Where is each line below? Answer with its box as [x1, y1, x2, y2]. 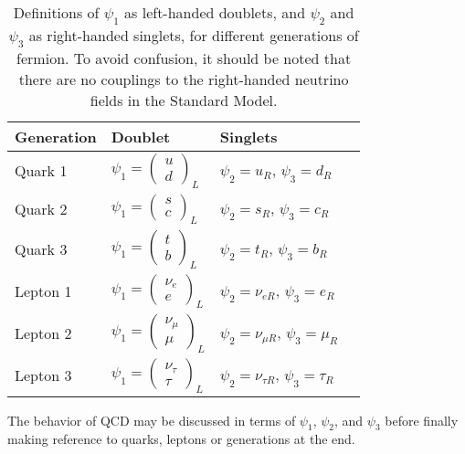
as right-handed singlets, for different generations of [28, 25, 359, 47]
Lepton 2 [15, 322, 72, 344]
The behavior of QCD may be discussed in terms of [7, 410, 296, 429]
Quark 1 [15, 160, 68, 182]
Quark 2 [15, 197, 68, 219]
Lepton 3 [15, 364, 72, 386]
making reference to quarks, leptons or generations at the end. [7, 429, 355, 449]
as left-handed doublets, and [124, 2, 306, 23]
